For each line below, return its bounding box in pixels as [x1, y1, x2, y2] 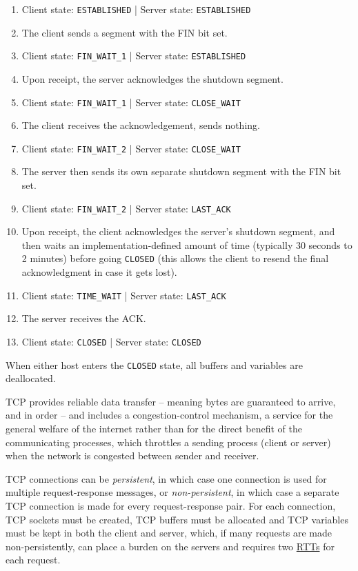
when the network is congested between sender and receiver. [6, 448, 259, 463]
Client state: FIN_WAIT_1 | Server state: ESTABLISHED [21, 48, 246, 63]
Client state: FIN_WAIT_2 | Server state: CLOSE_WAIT [21, 141, 241, 155]
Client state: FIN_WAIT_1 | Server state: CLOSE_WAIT [21, 94, 241, 109]
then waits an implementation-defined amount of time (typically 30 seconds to [21, 237, 352, 252]
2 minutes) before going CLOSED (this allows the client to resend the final [21, 251, 329, 266]
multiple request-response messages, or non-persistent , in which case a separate [6, 485, 339, 499]
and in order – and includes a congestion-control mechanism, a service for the [6, 408, 333, 422]
